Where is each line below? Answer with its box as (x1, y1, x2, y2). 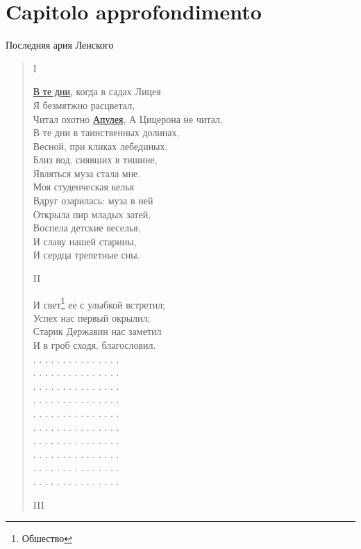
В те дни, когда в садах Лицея (33, 84, 161, 99)
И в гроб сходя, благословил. (33, 338, 156, 352)
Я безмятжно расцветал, (33, 97, 135, 112)
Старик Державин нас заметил (33, 324, 162, 338)
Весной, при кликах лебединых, (33, 138, 168, 153)
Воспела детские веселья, (33, 220, 141, 235)
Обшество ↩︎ (22, 531, 72, 546)
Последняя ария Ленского (6, 38, 114, 52)
